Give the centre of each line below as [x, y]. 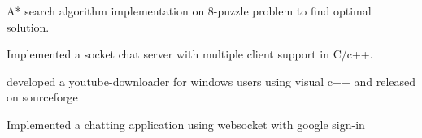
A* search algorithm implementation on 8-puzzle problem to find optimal [189, 11]
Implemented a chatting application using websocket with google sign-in [186, 124]
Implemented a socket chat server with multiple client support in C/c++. [190, 54]
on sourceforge [42, 97]
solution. [28, 26]
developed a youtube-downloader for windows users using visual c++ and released [211, 81]
